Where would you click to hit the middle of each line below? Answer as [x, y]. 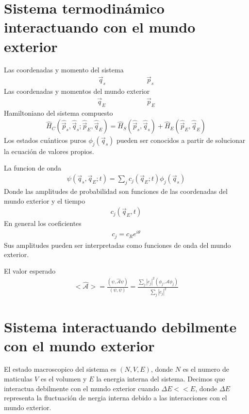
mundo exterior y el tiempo [45, 200]
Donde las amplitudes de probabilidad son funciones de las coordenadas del [116, 191]
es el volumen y [64, 378]
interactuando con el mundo [100, 27]
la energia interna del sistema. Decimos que [161, 378]
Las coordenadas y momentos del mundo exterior [77, 91]
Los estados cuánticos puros [45, 140]
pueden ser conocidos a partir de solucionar [181, 140]
